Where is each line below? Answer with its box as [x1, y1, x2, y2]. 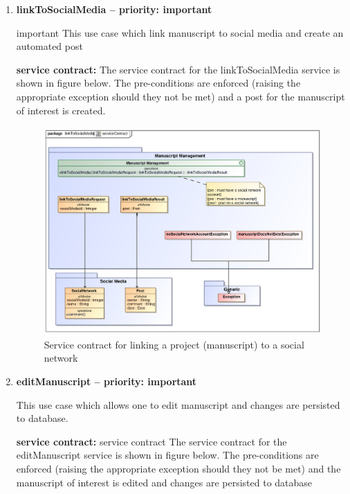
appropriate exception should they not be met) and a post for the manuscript [16, 89, 345, 103]
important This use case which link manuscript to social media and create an [16, 25, 344, 39]
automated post [16, 39, 83, 53]
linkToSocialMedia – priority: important [16, 2, 212, 16]
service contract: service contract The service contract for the [16, 434, 287, 448]
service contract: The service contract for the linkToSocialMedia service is [16, 62, 340, 76]
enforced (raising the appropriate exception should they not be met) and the [16, 461, 341, 475]
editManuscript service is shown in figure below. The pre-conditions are [16, 448, 319, 462]
